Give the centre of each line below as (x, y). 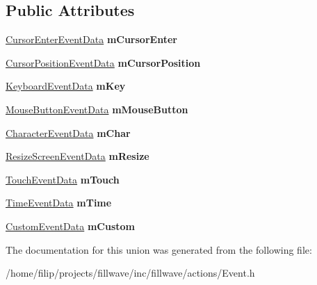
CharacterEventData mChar (68, 132)
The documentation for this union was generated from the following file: (159, 249)
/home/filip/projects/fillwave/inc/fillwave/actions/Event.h (130, 273)
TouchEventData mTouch (63, 179)
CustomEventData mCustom (70, 226)
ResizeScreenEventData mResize (78, 156)
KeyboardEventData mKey (66, 86)
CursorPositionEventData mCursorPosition (103, 62)
